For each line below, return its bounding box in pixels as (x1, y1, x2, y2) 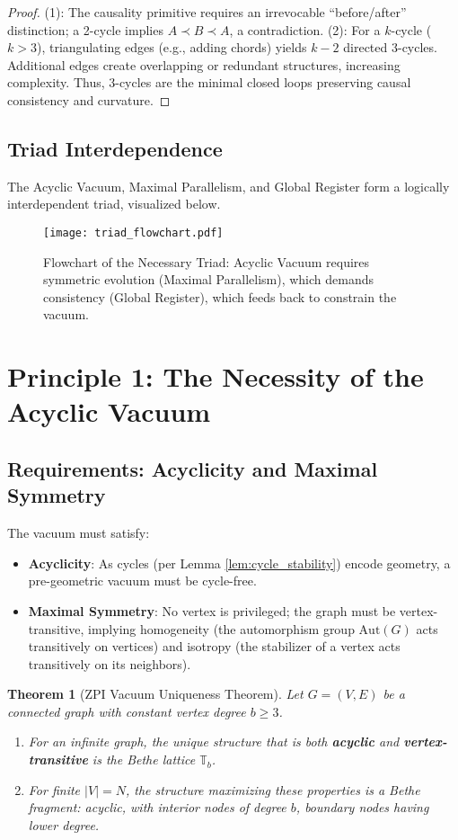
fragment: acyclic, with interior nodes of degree (28, 798, 286, 817)
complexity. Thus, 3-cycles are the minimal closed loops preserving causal (7, 73, 411, 92)
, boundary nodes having (295, 798, 429, 817)
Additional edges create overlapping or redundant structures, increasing (7, 55, 401, 74)
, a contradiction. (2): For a (229, 20, 381, 39)
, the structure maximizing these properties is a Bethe (125, 780, 420, 799)
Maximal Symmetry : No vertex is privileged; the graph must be (28, 601, 396, 620)
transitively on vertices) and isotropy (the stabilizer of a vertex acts (28, 637, 401, 656)
